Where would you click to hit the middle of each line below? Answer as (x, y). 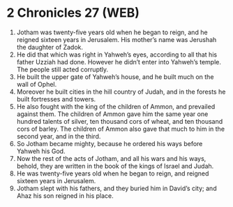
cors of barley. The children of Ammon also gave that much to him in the (120, 129)
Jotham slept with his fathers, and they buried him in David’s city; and (116, 188)
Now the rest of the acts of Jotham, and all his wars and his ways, (111, 158)
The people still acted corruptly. (62, 69)
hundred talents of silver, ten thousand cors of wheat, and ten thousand (120, 121)
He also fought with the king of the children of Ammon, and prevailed (116, 106)
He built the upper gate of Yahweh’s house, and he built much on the (115, 77)
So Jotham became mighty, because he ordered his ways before (110, 143)
